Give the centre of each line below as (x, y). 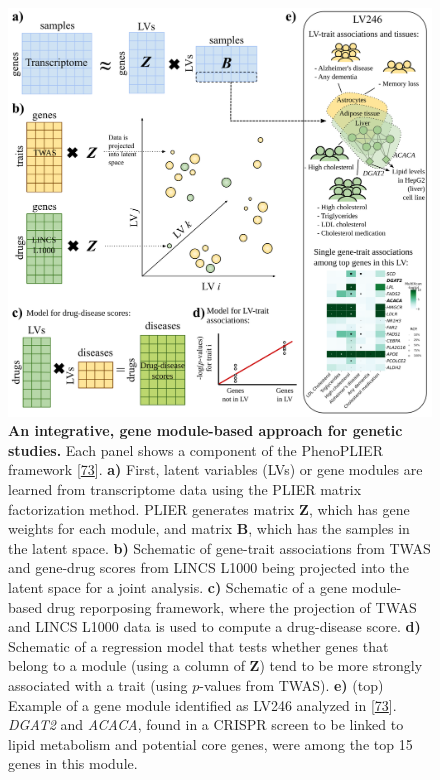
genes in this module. (73, 763)
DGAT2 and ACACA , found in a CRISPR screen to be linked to (206, 724)
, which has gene (359, 508)
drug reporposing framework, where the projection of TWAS (231, 606)
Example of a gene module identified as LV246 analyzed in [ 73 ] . (202, 704)
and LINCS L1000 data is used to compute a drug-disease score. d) (214, 626)
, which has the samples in (329, 528)
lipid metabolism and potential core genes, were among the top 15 (210, 743)
